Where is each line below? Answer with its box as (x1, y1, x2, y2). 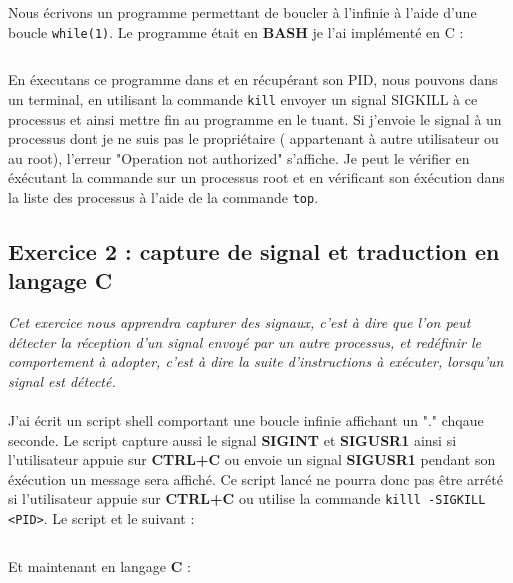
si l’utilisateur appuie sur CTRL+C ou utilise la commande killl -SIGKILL (8, 488, 486, 509)
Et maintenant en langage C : (8, 555, 191, 576)
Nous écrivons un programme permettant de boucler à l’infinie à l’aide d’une (8, 2, 477, 22)
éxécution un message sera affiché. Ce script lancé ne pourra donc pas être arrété (8, 468, 503, 489)
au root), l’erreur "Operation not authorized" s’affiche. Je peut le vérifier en (8, 147, 470, 168)
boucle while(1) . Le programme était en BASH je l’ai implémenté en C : (8, 21, 464, 42)
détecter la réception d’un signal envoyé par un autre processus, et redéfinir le (8, 331, 481, 352)
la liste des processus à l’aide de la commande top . (8, 186, 319, 207)
